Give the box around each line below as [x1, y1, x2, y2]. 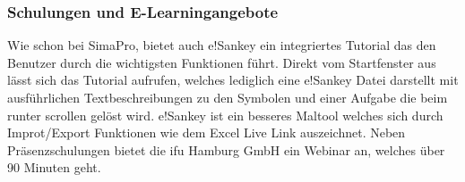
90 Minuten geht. [7, 158, 101, 177]
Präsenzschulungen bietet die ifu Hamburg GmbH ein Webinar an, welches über [7, 140, 445, 159]
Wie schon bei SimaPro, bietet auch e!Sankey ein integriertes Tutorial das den [7, 36, 436, 54]
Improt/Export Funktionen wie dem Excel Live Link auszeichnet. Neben [7, 123, 406, 142]
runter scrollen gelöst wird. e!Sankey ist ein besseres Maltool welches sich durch [7, 105, 443, 124]
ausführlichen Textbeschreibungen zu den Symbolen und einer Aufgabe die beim [7, 88, 448, 106]
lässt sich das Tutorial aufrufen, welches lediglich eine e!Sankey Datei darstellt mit [7, 70, 459, 89]
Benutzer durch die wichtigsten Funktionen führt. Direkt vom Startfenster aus [7, 53, 436, 71]
